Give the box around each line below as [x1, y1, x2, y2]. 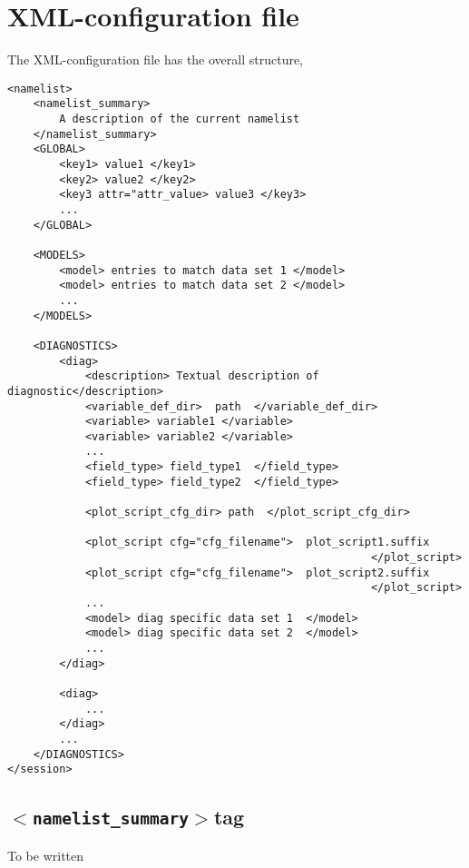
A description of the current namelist [59, 113, 300, 126]
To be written [7, 845, 84, 864]
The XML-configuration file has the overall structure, [7, 50, 304, 69]
